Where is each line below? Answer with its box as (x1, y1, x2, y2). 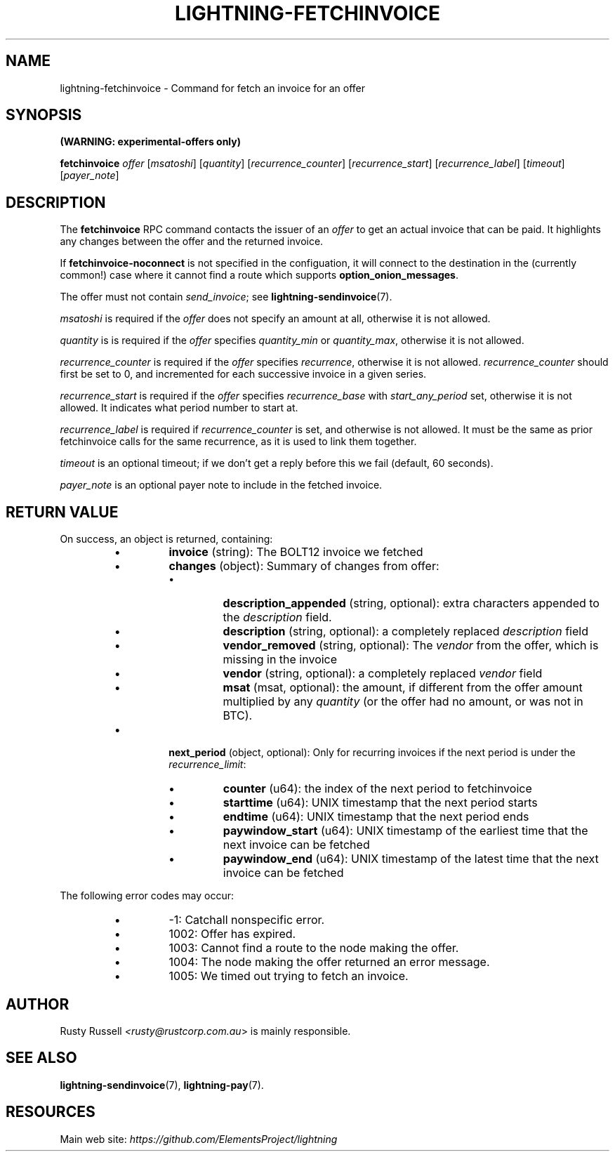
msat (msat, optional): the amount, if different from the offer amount (223, 680, 583, 695)
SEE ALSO (6, 1049, 77, 1067)
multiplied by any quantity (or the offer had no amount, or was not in (223, 694, 583, 709)
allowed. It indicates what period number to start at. (60, 402, 298, 414)
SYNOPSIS (6, 106, 82, 124)
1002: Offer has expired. (168, 927, 296, 941)
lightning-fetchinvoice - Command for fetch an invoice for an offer (60, 81, 365, 94)
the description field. (223, 610, 332, 625)
